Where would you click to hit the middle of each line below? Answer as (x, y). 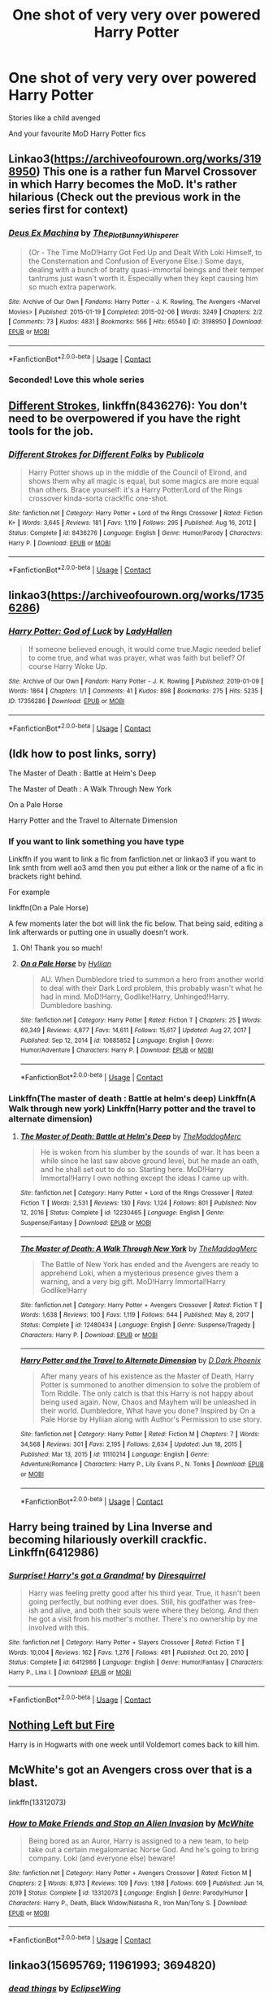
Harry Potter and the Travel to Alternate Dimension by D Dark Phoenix (141, 1361)
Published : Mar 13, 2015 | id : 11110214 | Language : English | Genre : (115, 1454)
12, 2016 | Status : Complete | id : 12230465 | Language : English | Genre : (122, 1213)
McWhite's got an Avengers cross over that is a (130, 1770)
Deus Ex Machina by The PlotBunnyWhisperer (93, 234)
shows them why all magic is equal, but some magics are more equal (143, 480)
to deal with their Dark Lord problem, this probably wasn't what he (151, 988)
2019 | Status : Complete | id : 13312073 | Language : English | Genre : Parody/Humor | (128, 1893)
